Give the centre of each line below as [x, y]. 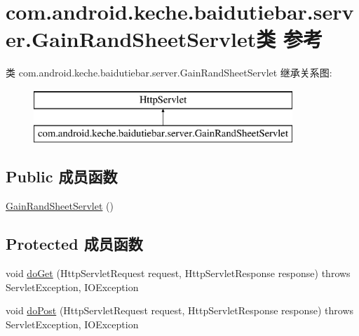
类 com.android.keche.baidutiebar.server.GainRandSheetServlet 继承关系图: [169, 73]
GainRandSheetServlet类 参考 [177, 39]
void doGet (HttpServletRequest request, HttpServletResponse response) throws [178, 273]
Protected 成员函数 [74, 244]
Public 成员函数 [62, 176]
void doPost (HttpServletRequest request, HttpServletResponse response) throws [180, 310]
